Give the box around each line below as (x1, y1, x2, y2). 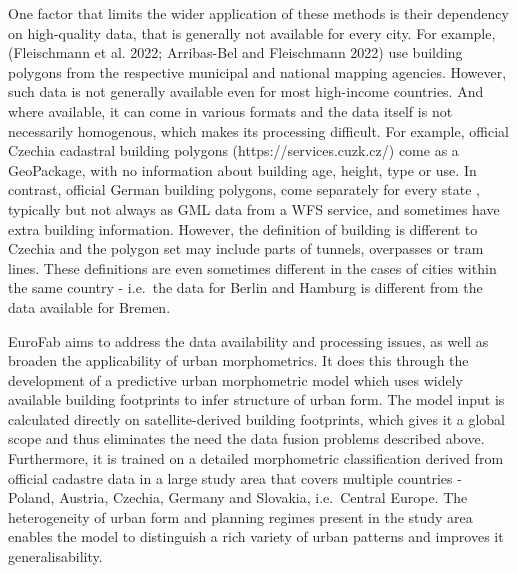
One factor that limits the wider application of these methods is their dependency (8, 3, 509, 23)
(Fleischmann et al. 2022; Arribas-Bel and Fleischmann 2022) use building (8, 42, 463, 63)
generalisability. (8, 546, 103, 567)
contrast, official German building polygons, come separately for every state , (8, 179, 480, 200)
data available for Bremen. (8, 296, 171, 317)
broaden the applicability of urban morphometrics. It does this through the (8, 350, 469, 371)
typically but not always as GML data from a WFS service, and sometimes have (8, 198, 500, 219)
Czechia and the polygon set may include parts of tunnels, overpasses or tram (8, 238, 484, 259)
